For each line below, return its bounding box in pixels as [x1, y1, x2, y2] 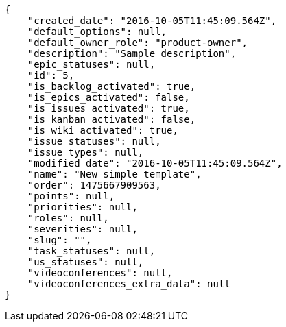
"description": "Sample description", [27, 48, 237, 59]
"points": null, [27, 191, 115, 202]
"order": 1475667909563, [27, 180, 161, 191]
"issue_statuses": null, [27, 136, 161, 147]
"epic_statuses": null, [27, 59, 156, 70]
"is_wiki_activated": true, [27, 125, 178, 136]
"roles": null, [27, 213, 109, 223]
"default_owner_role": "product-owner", [27, 37, 248, 48]
